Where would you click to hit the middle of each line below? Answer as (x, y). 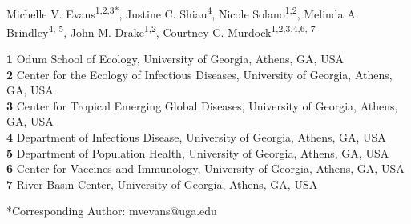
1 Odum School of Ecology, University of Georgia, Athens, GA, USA (175, 59)
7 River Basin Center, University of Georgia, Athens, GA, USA (162, 184)
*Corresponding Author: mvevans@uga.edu (112, 211)
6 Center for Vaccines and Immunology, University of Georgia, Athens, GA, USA (205, 168)
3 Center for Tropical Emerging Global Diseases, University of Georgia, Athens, (202, 105)
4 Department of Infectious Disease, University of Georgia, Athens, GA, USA (196, 137)
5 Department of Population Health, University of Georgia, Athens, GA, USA (198, 152)
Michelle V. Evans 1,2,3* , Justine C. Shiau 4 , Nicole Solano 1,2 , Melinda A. (183, 12)
